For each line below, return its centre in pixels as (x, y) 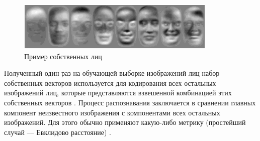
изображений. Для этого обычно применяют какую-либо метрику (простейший (125, 122)
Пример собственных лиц (63, 56)
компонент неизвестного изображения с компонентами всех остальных (112, 112)
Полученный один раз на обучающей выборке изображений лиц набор (112, 73)
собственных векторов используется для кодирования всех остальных (110, 83)
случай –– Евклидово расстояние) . (58, 132)
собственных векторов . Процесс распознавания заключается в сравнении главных (130, 103)
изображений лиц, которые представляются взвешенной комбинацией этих (118, 93)
